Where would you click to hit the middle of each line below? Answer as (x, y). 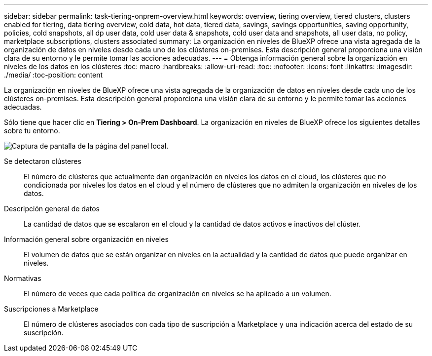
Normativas (23, 278)
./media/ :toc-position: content (54, 75)
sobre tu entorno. (32, 131)
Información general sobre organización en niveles (86, 239)
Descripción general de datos (52, 209)
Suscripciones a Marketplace (51, 309)
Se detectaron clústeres (43, 161)
